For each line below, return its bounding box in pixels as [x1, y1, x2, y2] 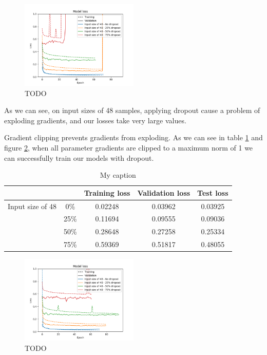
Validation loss [137, 187, 190, 198]
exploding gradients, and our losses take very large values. [4, 115, 186, 125]
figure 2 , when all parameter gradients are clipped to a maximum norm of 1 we [4, 142, 253, 153]
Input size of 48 [8, 200, 56, 211]
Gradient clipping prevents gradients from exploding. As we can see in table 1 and [4, 132, 263, 143]
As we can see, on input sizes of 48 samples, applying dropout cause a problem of [4, 105, 260, 116]
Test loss [197, 187, 228, 198]
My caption [100, 170, 136, 180]
